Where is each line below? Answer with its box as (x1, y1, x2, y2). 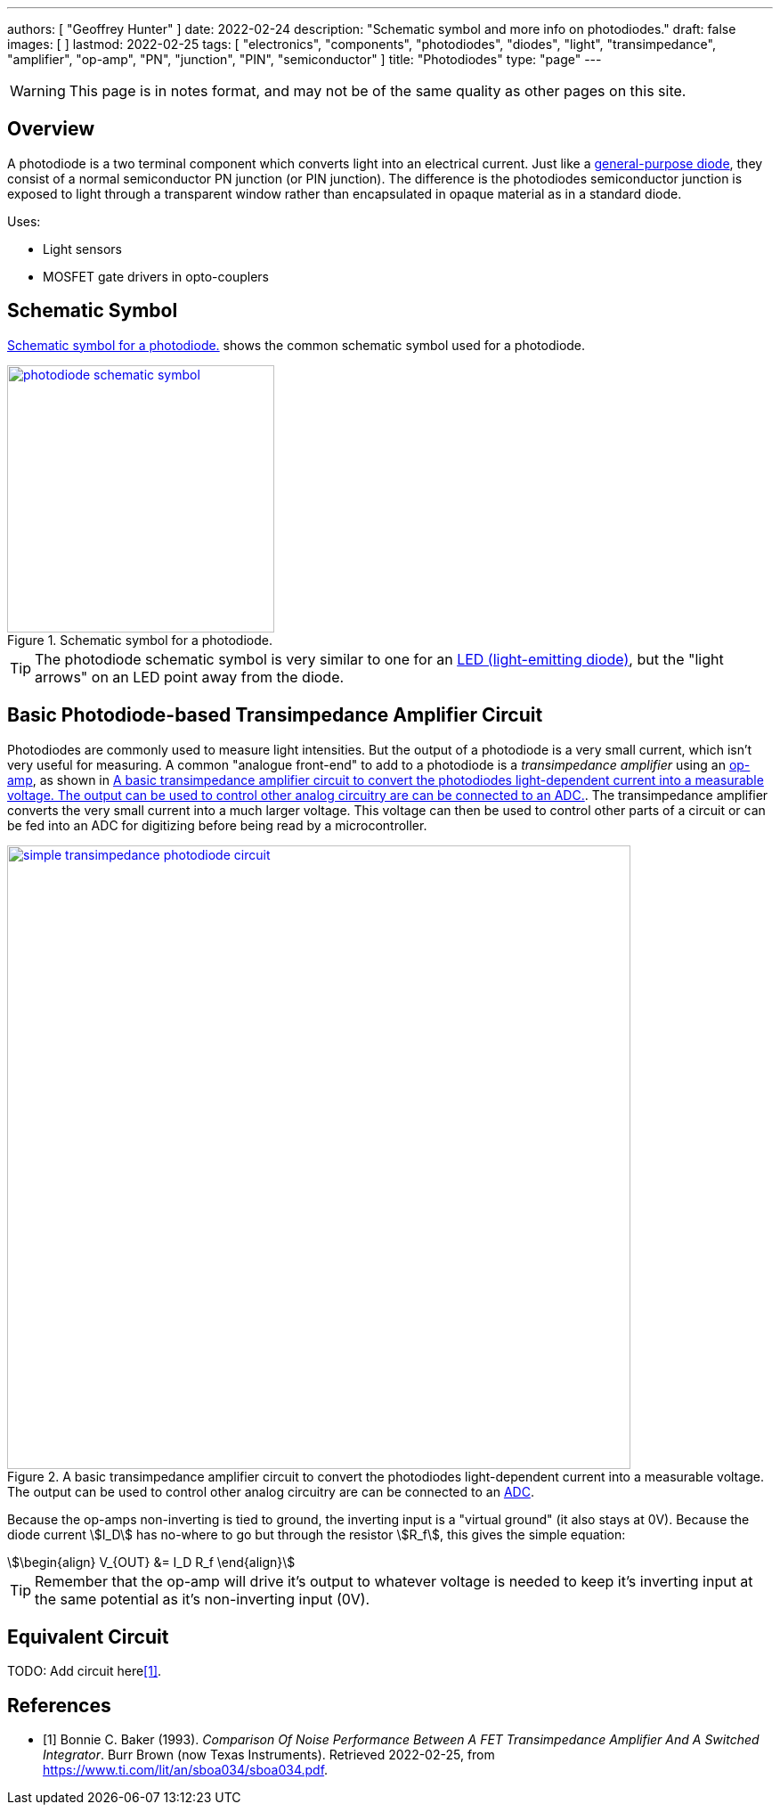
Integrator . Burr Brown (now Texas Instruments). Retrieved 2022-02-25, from (43, 1747, 495, 1763)
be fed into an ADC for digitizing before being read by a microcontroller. (7, 817, 427, 833)
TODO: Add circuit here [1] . (7, 1663, 162, 1679)
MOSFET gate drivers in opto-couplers (43, 268, 270, 284)
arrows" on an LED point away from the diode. (35, 667, 345, 686)
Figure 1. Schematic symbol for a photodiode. (7, 632, 272, 648)
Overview (7, 118, 95, 141)
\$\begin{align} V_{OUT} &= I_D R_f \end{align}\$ (7, 1554, 296, 1570)
